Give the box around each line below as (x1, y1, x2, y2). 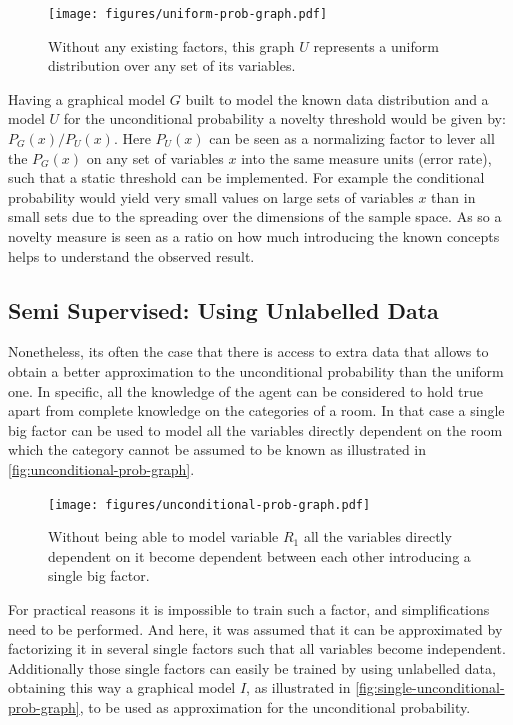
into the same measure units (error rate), (241, 147, 492, 168)
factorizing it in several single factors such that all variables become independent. (8, 638, 506, 659)
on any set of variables (86, 147, 224, 168)
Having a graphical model (8, 88, 166, 109)
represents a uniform (313, 35, 439, 56)
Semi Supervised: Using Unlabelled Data (8, 294, 439, 325)
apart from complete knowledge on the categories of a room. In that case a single (8, 400, 505, 421)
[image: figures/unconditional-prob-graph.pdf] (48, 497, 371, 512)
